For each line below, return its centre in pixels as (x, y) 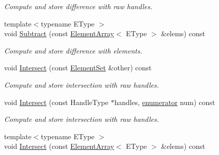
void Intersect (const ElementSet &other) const (78, 68)
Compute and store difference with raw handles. (78, 6)
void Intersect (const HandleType (56, 102)
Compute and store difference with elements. (73, 50)
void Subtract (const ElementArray (59, 33)
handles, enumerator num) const (165, 102)
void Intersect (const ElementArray (59, 146)
